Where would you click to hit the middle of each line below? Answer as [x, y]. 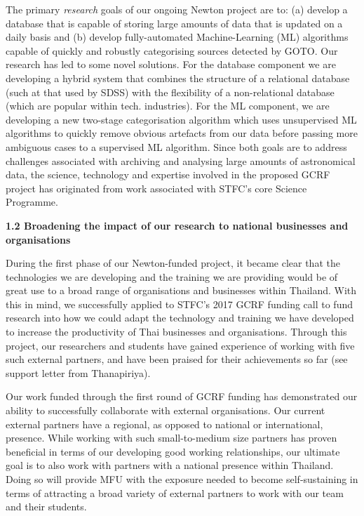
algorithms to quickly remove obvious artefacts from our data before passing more [182, 133]
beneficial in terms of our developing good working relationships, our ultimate [173, 451]
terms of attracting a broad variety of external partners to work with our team [175, 492]
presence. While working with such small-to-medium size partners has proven [171, 438]
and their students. [46, 507]
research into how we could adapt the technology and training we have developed [180, 318]
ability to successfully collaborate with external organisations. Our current [166, 410]
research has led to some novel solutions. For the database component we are [171, 64]
